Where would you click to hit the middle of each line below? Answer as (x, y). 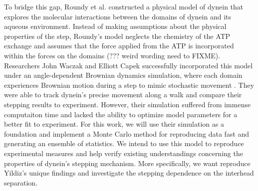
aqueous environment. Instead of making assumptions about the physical (115, 26)
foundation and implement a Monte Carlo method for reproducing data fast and (127, 133)
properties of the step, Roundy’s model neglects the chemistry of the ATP (117, 36)
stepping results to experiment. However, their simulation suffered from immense (128, 104)
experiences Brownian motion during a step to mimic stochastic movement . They (129, 85)
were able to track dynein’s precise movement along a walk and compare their (123, 95)
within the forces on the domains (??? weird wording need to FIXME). (112, 55)
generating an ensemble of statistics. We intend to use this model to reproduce (124, 143)
